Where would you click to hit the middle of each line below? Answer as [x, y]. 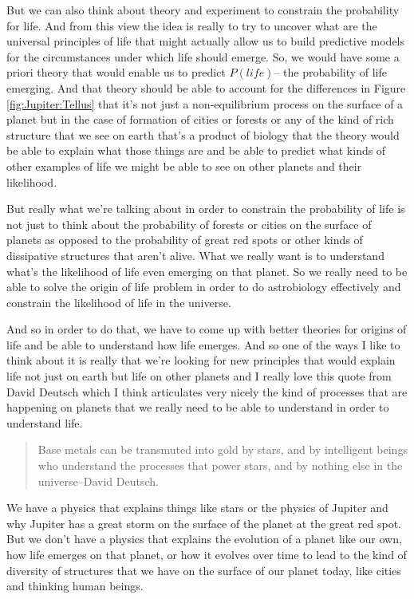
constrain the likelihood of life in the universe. [119, 302]
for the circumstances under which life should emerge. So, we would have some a [203, 56]
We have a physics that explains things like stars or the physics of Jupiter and [197, 508]
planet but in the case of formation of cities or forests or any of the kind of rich [200, 119]
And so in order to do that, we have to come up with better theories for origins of [207, 329]
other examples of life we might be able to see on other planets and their [184, 166]
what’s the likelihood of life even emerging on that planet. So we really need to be [207, 271]
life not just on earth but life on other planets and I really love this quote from [199, 376]
